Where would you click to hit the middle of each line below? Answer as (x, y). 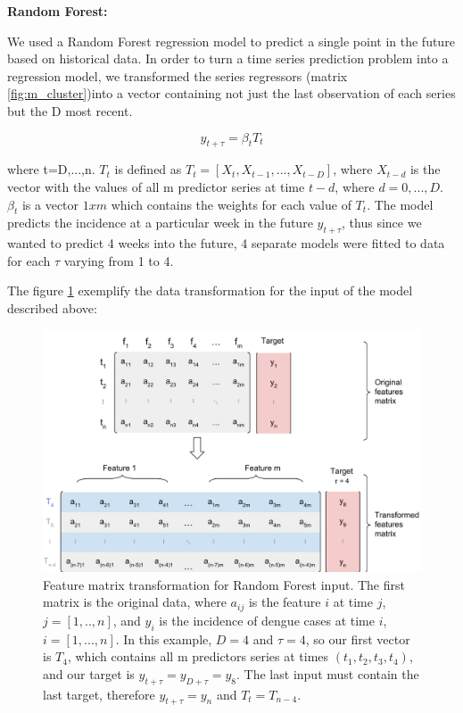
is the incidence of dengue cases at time (267, 620)
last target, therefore (99, 694)
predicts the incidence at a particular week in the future (160, 223)
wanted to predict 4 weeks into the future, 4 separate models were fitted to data (226, 243)
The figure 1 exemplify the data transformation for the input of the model (210, 290)
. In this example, (164, 638)
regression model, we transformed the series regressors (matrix (178, 75)
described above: (52, 307)
